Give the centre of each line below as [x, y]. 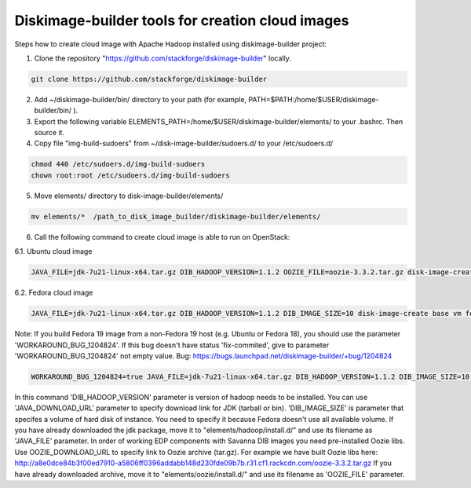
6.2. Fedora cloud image [54, 293]
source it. [49, 133]
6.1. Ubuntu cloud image [53, 251]
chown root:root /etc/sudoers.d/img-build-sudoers [131, 175]
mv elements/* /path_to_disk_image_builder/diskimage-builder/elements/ [176, 216]
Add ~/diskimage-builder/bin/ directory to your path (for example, [141, 99]
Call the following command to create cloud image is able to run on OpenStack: [162, 237]
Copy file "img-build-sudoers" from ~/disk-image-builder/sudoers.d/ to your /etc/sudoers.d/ [184, 143]
